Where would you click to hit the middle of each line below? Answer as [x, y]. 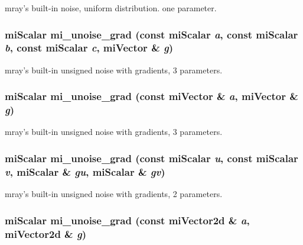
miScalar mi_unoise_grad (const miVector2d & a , [127, 220]
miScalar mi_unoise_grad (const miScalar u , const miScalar [151, 158]
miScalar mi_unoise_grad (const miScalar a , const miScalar [151, 34]
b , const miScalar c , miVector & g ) [89, 48]
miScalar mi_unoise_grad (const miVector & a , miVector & [151, 96]
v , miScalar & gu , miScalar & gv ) [85, 171]
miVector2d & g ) [46, 233]
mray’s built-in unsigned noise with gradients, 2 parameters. [114, 194]
